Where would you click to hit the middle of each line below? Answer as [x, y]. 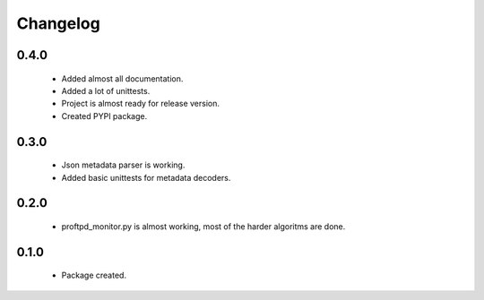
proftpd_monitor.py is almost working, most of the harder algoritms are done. [203, 226]
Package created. [94, 275]
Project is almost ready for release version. [140, 104]
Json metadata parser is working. [123, 165]
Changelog [58, 23]
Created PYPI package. [104, 116]
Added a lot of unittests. [106, 90]
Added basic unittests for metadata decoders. [146, 177]
